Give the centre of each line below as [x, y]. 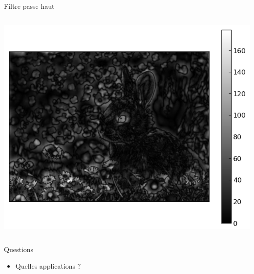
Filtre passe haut [29, 6]
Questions [19, 249]
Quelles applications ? [48, 265]
